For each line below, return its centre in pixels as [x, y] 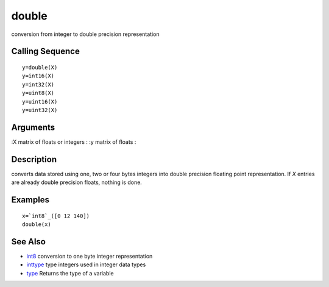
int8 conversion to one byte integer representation [90, 256]
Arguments [33, 127]
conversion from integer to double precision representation [85, 34]
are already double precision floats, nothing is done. [77, 182]
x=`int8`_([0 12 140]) [56, 216]
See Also [28, 242]
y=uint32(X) [40, 110]
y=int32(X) [38, 84]
